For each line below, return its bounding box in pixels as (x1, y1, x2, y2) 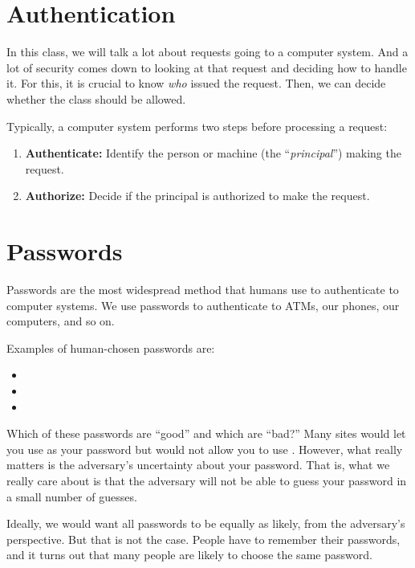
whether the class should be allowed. (6, 90, 186, 107)
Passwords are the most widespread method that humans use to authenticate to (6, 281, 399, 297)
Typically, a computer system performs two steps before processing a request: (6, 117, 388, 134)
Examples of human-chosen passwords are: (6, 339, 215, 356)
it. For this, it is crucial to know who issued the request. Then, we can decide (6, 75, 386, 92)
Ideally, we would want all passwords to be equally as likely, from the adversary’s (6, 515, 405, 532)
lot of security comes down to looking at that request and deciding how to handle (6, 59, 407, 76)
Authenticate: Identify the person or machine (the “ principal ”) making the (25, 145, 401, 161)
